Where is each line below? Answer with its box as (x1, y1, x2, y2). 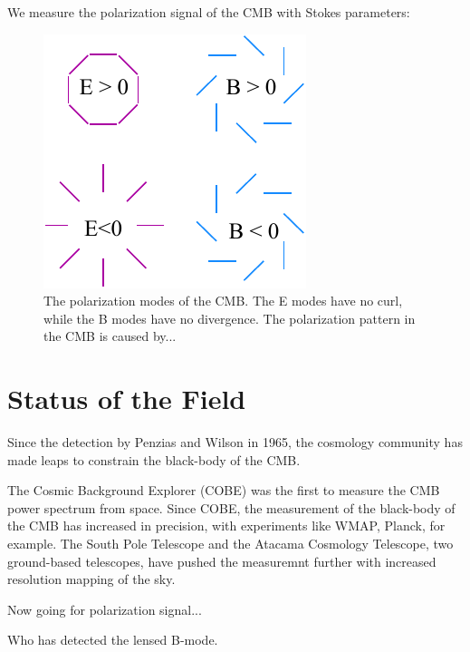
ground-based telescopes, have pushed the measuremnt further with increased (7, 551, 436, 570)
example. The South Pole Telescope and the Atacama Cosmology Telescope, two (7, 534, 454, 553)
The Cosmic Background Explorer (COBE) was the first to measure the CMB (7, 481, 440, 500)
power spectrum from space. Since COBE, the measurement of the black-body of (7, 498, 456, 517)
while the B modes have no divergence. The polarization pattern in (43, 308, 416, 327)
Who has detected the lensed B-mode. (7, 630, 218, 649)
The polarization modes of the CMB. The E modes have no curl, (43, 291, 403, 310)
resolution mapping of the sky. (7, 569, 176, 589)
